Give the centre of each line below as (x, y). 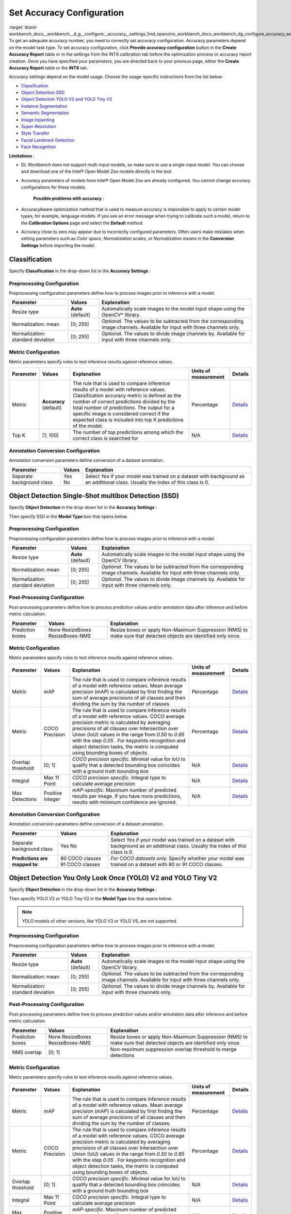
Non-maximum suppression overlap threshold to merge (174, 1049)
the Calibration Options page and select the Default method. (82, 223)
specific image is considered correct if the (121, 414)
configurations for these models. (54, 187)
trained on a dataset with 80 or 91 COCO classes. (167, 864)
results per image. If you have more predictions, (127, 796)
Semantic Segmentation (45, 113)
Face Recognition (39, 147)
